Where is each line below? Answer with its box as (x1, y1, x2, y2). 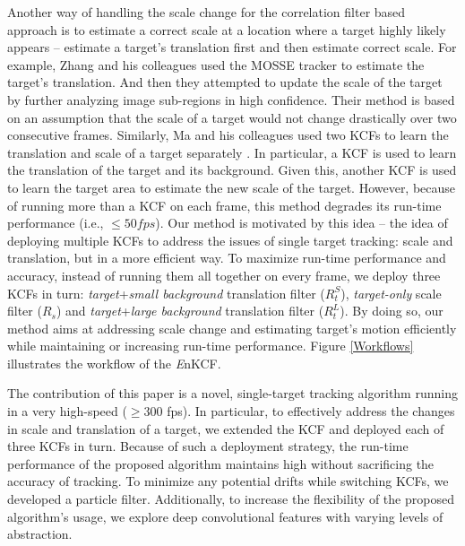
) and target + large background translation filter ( (56, 301, 324, 320)
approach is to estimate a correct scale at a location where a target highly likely (7, 20, 446, 39)
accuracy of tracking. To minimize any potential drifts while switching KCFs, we (7, 472, 449, 490)
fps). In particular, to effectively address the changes (167, 402, 455, 420)
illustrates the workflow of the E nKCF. (7, 353, 221, 372)
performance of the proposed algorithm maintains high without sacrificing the (7, 454, 435, 472)
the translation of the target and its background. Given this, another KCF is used (7, 160, 457, 179)
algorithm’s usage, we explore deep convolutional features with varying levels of (7, 507, 443, 525)
